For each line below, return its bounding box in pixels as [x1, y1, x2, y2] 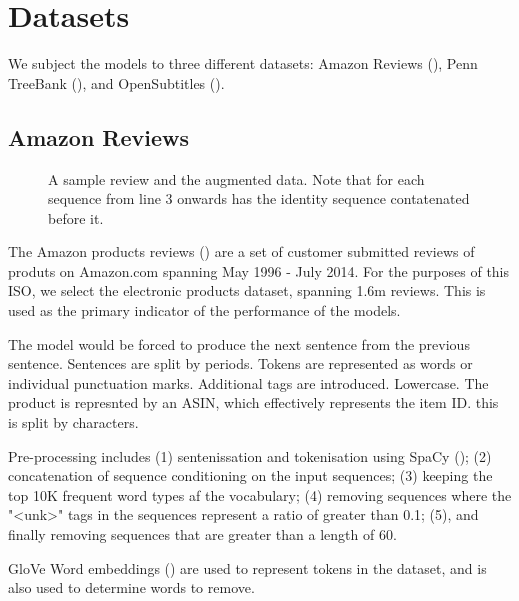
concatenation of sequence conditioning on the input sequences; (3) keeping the [8, 465, 493, 486]
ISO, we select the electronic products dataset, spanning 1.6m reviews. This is [8, 280, 486, 301]
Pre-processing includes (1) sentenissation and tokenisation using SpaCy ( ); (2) [8, 445, 492, 466]
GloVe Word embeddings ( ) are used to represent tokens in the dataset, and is [8, 557, 487, 578]
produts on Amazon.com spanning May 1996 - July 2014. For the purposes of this [8, 260, 510, 281]
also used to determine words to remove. [8, 577, 255, 598]
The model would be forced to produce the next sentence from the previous [8, 333, 470, 354]
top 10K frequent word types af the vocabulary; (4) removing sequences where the [8, 484, 512, 505]
